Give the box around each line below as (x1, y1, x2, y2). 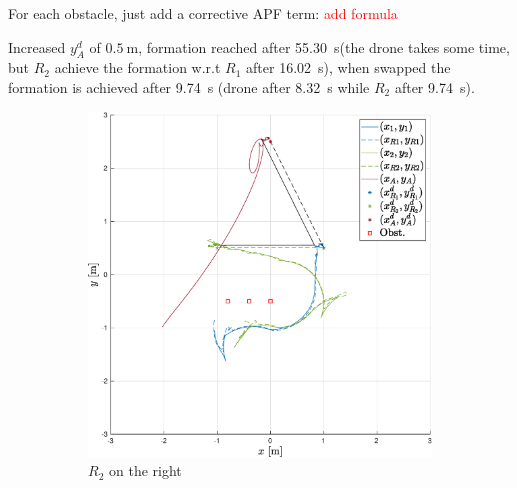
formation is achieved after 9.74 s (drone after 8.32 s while (8, 76, 370, 97)
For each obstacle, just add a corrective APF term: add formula (8, 3, 398, 23)
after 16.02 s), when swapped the (246, 57, 451, 78)
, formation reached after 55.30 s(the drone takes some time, (138, 36, 510, 57)
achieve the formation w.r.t (54, 57, 221, 78)
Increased (8, 36, 66, 57)
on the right (108, 460, 182, 481)
